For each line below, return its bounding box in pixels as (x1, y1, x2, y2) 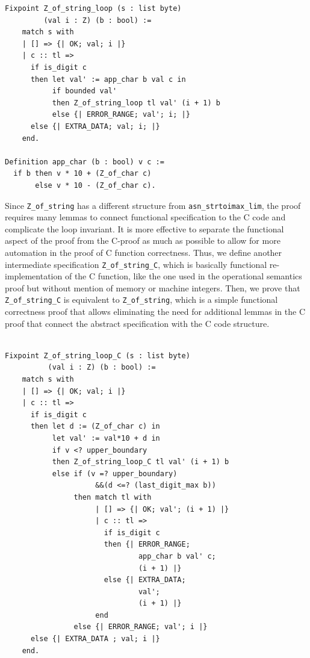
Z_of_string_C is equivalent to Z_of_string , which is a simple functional (5, 293, 278, 306)
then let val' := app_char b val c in (30, 75, 186, 84)
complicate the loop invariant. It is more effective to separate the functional (5, 222, 284, 235)
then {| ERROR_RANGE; (104, 540, 190, 549)
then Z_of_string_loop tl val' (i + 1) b (52, 98, 220, 107)
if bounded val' (52, 87, 117, 96)
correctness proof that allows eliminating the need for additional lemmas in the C (5, 305, 306, 318)
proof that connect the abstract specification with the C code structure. (5, 317, 270, 329)
